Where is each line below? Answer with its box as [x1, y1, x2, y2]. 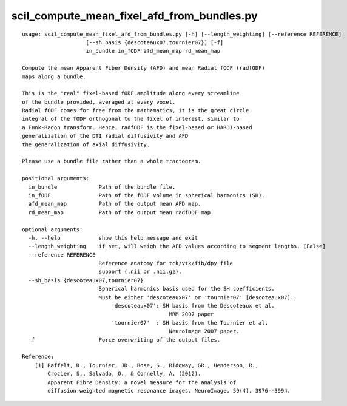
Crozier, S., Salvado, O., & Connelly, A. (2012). [47, 370, 201, 377]
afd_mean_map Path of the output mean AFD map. [28, 200, 201, 208]
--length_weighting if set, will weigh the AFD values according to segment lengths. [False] [28, 243, 326, 250]
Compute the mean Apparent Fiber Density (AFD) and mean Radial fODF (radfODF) [22, 64, 265, 72]
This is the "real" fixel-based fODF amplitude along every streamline [22, 90, 240, 97]
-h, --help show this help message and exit [28, 234, 198, 241]
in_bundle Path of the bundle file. [28, 183, 176, 191]
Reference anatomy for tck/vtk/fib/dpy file [98, 260, 234, 267]
